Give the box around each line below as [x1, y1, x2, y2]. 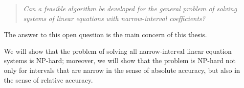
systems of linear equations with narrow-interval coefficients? [23, 13, 205, 23]
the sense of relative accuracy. [4, 74, 93, 85]
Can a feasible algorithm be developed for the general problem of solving [23, 3, 237, 13]
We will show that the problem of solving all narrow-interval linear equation [4, 45, 232, 56]
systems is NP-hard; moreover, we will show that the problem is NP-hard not [4, 55, 236, 66]
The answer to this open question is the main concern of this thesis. [4, 29, 207, 40]
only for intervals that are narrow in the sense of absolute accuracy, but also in [4, 65, 240, 75]
